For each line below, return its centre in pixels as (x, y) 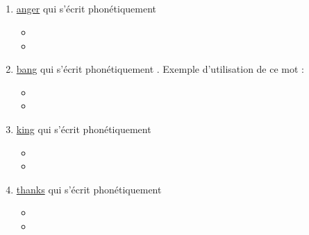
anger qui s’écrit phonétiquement (86, 9)
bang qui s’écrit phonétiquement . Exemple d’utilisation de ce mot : (160, 69)
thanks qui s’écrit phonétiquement (89, 189)
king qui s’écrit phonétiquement (84, 129)
